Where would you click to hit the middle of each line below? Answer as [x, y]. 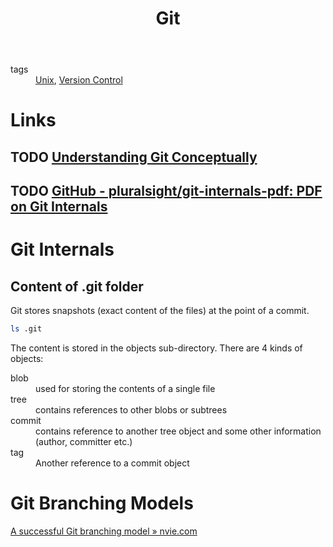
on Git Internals [59, 207]
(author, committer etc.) [84, 442]
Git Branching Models [102, 503]
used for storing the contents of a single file [125, 389]
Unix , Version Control [79, 80]
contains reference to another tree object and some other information [178, 431]
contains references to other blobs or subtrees [131, 410]
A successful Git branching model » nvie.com [104, 531]
